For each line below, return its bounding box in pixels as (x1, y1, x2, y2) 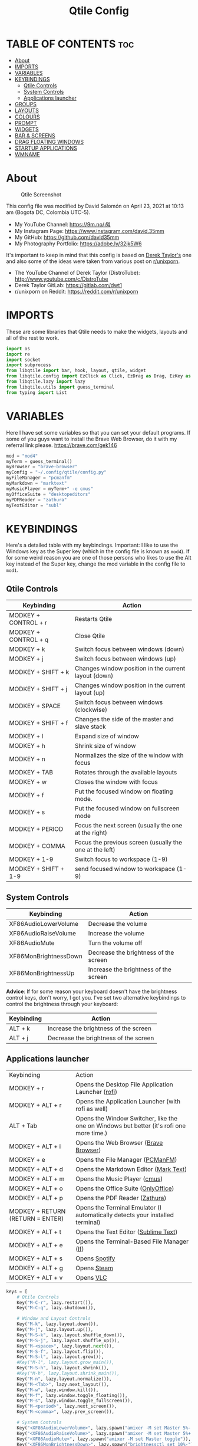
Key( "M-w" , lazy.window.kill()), (16, 1387, 99, 1393)
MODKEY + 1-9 (9, 855, 54, 863)
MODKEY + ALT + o (9, 1184, 63, 1192)
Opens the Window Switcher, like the (75, 1114, 178, 1122)
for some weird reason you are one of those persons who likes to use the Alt (6, 554, 192, 561)
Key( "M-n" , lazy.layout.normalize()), (16, 1376, 112, 1382)
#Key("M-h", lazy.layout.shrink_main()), (16, 1371, 120, 1376)
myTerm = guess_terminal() (6, 458, 72, 464)
